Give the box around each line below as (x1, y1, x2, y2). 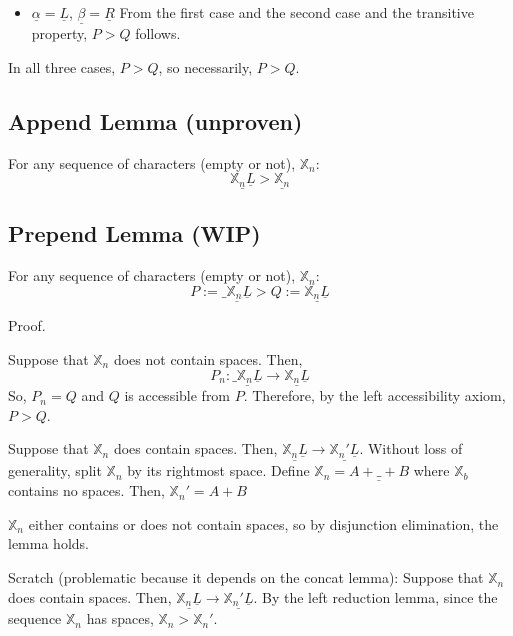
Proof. (8, 315, 46, 336)
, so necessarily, (158, 56, 253, 77)
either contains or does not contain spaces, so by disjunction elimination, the (28, 513, 499, 534)
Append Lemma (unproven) (8, 105, 303, 136)
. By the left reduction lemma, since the (253, 586, 498, 607)
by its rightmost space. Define (127, 460, 310, 481)
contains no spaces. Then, (8, 480, 165, 501)
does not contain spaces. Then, (113, 348, 303, 369)
